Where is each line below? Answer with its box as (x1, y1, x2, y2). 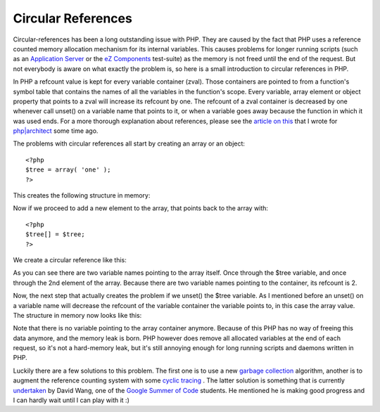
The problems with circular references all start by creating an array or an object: (13, 139, 246, 148)
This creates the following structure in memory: (13, 191, 151, 200)
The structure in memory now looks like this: (13, 311, 142, 319)
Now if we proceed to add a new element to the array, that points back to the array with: (13, 204, 269, 212)
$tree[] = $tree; (25, 231, 85, 238)
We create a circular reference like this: (13, 255, 127, 264)
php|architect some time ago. (13, 127, 99, 135)
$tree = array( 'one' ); (25, 166, 111, 174)
